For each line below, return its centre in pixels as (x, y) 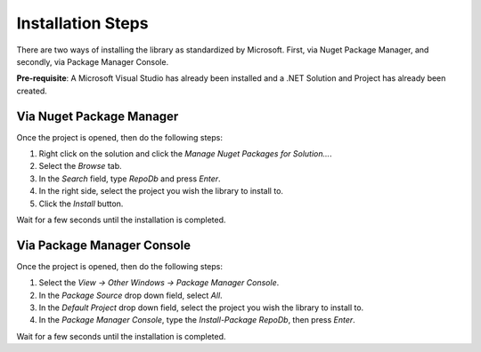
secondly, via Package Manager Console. (93, 61)
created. (32, 91)
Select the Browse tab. (80, 166)
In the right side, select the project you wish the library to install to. (161, 191)
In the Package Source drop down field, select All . (130, 295)
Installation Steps (82, 23)
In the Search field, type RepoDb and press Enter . (130, 179)
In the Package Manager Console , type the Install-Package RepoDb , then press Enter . (197, 320)
